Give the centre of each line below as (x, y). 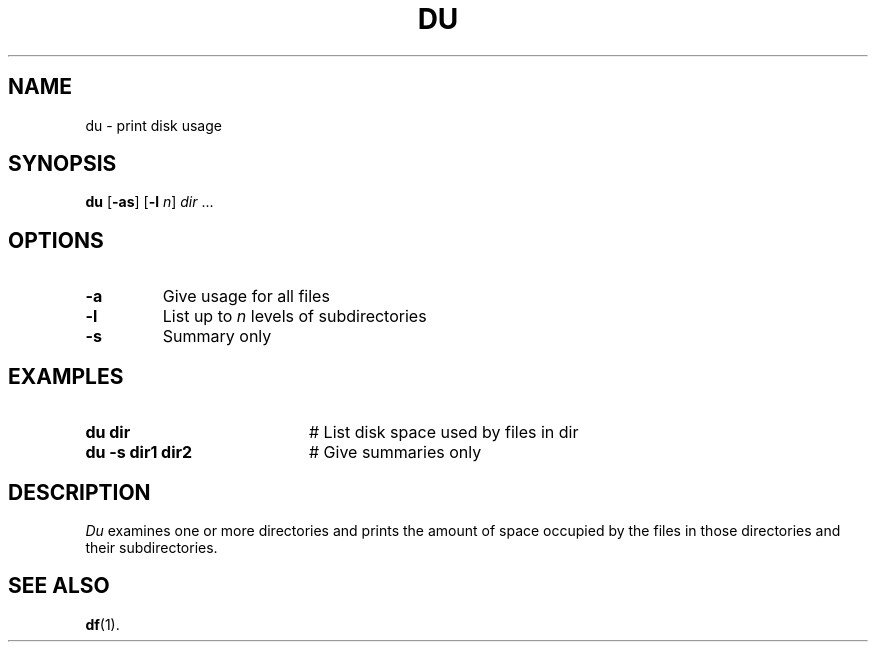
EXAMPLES (66, 376)
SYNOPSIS (62, 164)
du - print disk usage (153, 125)
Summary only (217, 336)
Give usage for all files (246, 296)
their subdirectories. (151, 547)
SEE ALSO (59, 586)
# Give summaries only (395, 452)
